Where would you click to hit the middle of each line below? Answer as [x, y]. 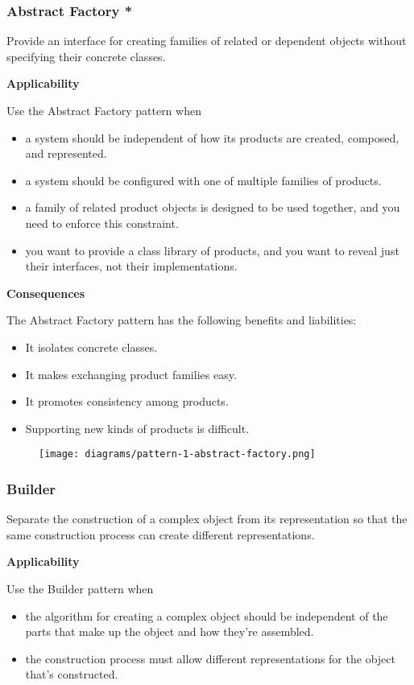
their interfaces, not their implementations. [131, 266]
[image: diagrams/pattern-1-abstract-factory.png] [177, 454]
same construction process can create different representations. [161, 534]
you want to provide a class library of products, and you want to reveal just [212, 250]
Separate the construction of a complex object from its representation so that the [207, 519]
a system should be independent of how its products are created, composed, [212, 137]
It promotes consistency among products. [127, 401]
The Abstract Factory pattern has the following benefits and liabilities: [182, 320]
